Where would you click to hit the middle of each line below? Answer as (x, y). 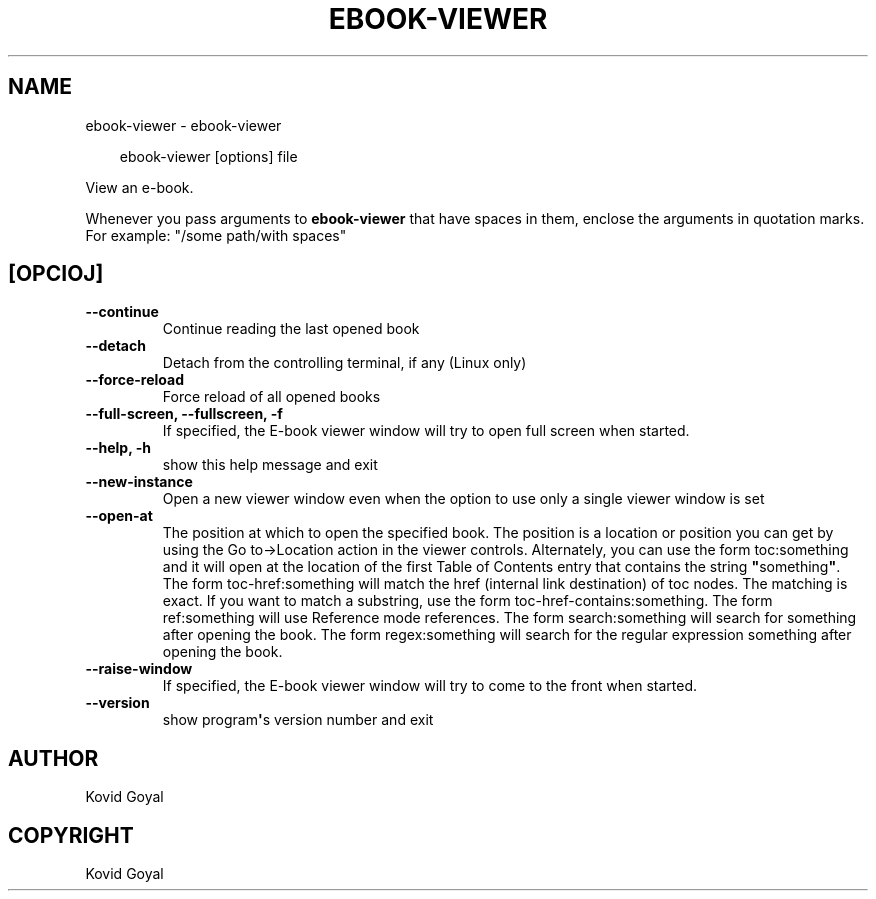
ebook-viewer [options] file (208, 156)
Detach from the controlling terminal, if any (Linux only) (344, 363)
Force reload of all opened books (271, 397)
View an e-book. (139, 187)
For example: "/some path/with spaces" (216, 235)
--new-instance (139, 482)
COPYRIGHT (71, 835)
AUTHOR (53, 758)
